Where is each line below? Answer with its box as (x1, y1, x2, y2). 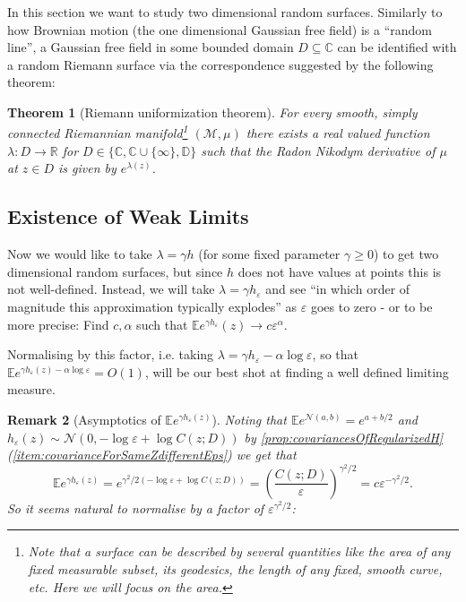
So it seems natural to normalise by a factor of (7, 498, 264, 517)
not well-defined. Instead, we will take (7, 279, 215, 298)
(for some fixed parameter (198, 245, 341, 263)
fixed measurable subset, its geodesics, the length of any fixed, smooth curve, (28, 559, 443, 578)
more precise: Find (7, 314, 109, 333)
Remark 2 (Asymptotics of (7, 409, 161, 428)
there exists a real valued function (246, 124, 430, 142)
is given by (58, 159, 116, 177)
